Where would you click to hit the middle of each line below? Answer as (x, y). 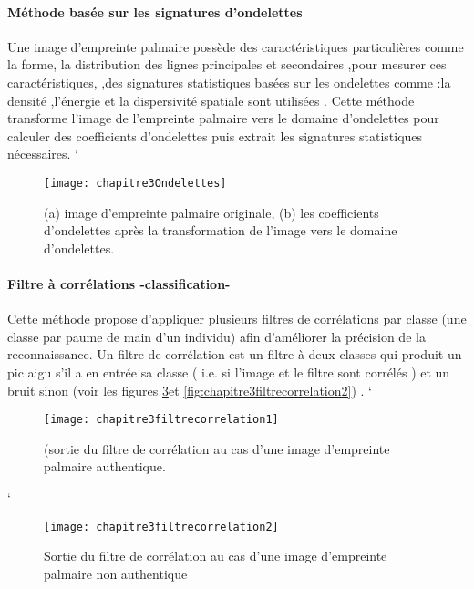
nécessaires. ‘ (43, 154)
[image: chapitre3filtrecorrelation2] (161, 527)
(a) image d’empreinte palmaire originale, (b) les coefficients (211, 212)
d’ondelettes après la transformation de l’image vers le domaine (221, 230)
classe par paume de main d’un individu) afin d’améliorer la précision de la (216, 336)
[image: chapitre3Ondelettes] (135, 183)
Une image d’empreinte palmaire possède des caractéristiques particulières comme (236, 46)
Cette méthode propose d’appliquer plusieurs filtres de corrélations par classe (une (237, 319)
